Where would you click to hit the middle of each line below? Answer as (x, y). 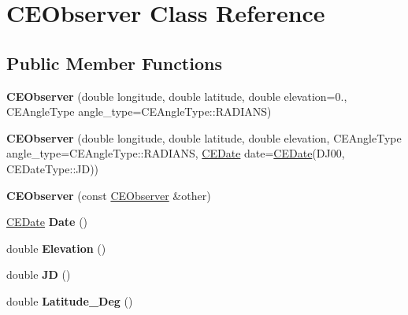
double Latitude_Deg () (70, 300)
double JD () (39, 274)
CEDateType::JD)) (53, 168)
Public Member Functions (114, 63)
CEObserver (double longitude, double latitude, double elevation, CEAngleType (204, 137)
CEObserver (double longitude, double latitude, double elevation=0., (177, 96)
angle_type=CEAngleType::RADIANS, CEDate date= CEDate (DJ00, (176, 153)
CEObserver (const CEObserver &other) (109, 195)
